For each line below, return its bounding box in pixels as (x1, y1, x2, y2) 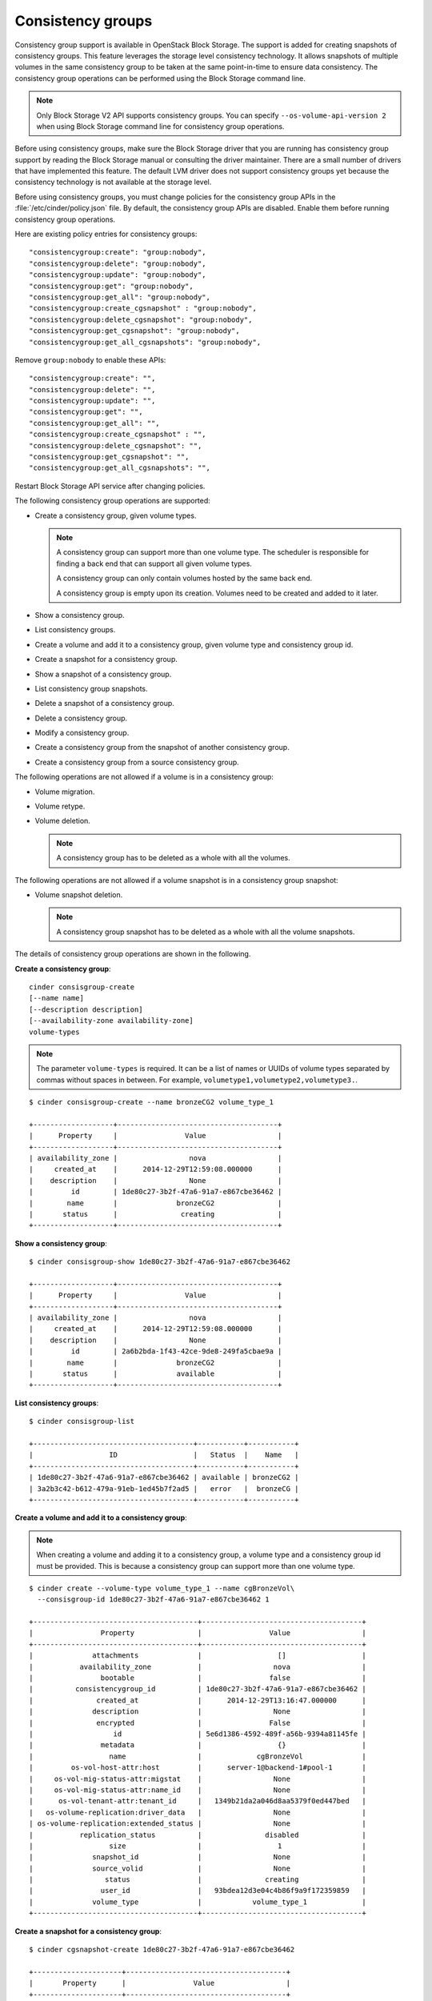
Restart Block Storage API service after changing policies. (14, 481, 206, 491)
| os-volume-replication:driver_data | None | (29, 1807, 367, 1817)
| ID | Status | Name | (29, 1450, 299, 1460)
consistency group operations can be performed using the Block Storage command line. (14, 73, 306, 83)
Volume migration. (34, 787, 95, 796)
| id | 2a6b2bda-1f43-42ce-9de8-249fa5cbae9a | (29, 1347, 282, 1356)
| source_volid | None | (29, 1863, 367, 1873)
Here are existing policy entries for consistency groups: (14, 229, 198, 239)
